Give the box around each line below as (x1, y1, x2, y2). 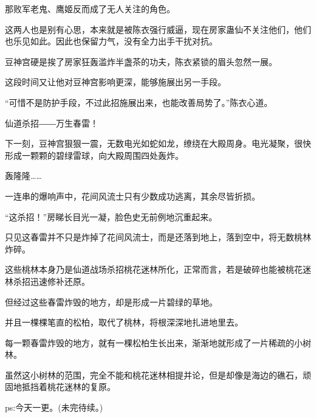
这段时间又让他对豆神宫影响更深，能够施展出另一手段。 (5, 75, 226, 88)
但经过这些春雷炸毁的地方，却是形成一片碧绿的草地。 (5, 295, 218, 308)
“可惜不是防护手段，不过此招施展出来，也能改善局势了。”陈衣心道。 (5, 96, 273, 108)
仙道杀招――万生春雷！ (5, 116, 98, 129)
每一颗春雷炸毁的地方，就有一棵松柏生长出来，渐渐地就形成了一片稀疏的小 (5, 336, 303, 349)
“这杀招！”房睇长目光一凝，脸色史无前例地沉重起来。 (5, 210, 218, 223)
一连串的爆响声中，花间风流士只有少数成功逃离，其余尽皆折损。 (5, 189, 260, 202)
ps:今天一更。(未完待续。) (5, 401, 103, 414)
